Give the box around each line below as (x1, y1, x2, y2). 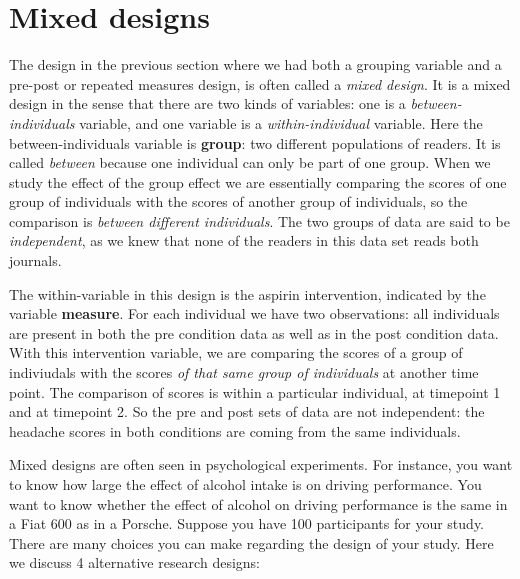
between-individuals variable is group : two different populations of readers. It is (9, 132, 501, 153)
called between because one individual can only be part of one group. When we (9, 152, 491, 173)
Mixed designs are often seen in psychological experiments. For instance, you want (9, 454, 513, 475)
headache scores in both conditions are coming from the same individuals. (9, 420, 461, 441)
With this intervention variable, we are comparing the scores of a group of (9, 342, 463, 363)
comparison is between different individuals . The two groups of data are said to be (9, 210, 510, 231)
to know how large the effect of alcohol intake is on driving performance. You (9, 474, 482, 494)
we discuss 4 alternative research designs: (9, 552, 260, 573)
